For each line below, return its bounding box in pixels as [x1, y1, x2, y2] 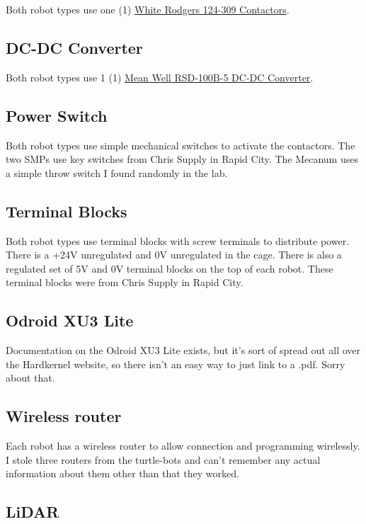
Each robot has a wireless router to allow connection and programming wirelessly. [6, 438, 360, 453]
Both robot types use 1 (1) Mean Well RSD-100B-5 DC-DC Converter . [6, 69, 314, 84]
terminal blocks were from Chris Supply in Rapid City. [6, 275, 244, 290]
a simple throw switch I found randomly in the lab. [6, 165, 228, 180]
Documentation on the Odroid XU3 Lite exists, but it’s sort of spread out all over [6, 343, 361, 358]
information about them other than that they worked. [6, 466, 239, 481]
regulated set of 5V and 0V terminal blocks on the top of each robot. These [6, 261, 333, 275]
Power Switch [6, 104, 108, 126]
